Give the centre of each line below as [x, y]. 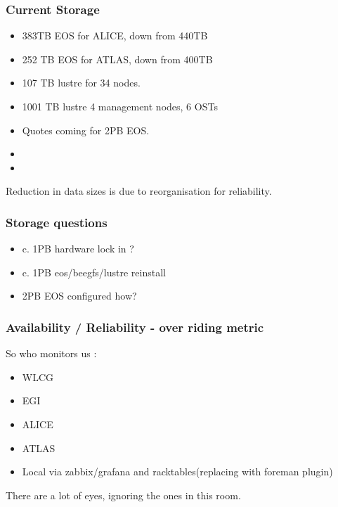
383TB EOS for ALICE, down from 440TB [115, 36]
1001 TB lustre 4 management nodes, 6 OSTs [120, 106]
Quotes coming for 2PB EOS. [86, 130]
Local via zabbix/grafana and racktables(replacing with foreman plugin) [177, 471]
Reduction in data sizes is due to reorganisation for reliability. [139, 191]
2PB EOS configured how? [79, 296]
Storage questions [57, 222]
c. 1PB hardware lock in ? [78, 249]
